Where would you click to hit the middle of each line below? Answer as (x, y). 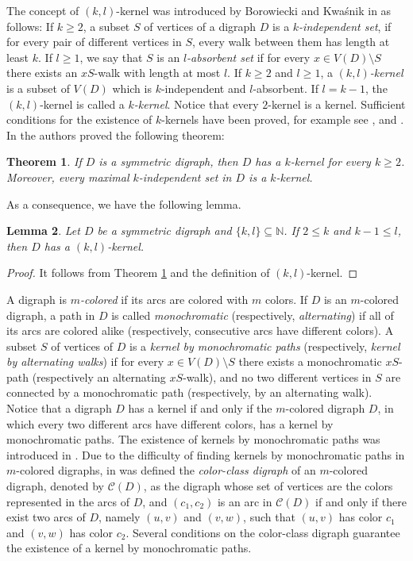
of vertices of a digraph (200, 26)
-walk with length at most (157, 73)
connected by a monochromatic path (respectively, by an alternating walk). (189, 392)
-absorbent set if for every (249, 57)
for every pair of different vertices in (94, 42)
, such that (269, 517)
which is (132, 88)
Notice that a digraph (59, 408)
